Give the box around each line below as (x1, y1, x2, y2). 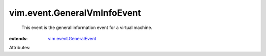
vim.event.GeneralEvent (48, 35, 97, 41)
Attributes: (9, 45, 31, 51)
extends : (9, 35, 28, 41)
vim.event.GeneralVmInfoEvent (9, 7, 141, 18)
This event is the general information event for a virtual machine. (21, 25, 153, 30)
